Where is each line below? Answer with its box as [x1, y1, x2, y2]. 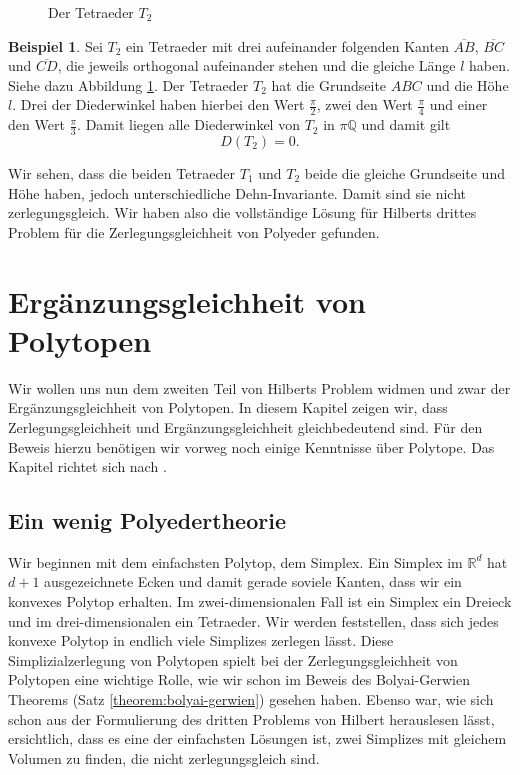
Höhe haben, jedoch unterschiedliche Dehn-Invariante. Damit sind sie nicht [8, 182, 467, 203]
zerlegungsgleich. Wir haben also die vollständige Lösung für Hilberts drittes [8, 202, 477, 223]
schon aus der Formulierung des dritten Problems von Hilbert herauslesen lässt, [8, 708, 495, 729]
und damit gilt [361, 114, 451, 135]
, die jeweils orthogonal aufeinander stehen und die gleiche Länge [57, 55, 456, 76]
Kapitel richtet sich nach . [8, 456, 167, 477]
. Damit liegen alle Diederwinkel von [77, 114, 300, 135]
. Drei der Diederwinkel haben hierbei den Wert [12, 94, 305, 115]
